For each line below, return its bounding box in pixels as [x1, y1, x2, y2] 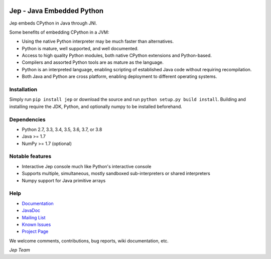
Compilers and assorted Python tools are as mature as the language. [22, 59, 164, 65]
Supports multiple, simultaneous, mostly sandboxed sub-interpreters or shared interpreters [22, 171, 210, 177]
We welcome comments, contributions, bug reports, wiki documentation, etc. [9, 237, 169, 243]
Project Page [22, 228, 49, 234]
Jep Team [9, 247, 30, 253]
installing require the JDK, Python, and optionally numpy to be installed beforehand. [9, 103, 183, 109]
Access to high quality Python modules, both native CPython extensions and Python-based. [22, 53, 212, 59]
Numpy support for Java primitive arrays [22, 177, 106, 183]
